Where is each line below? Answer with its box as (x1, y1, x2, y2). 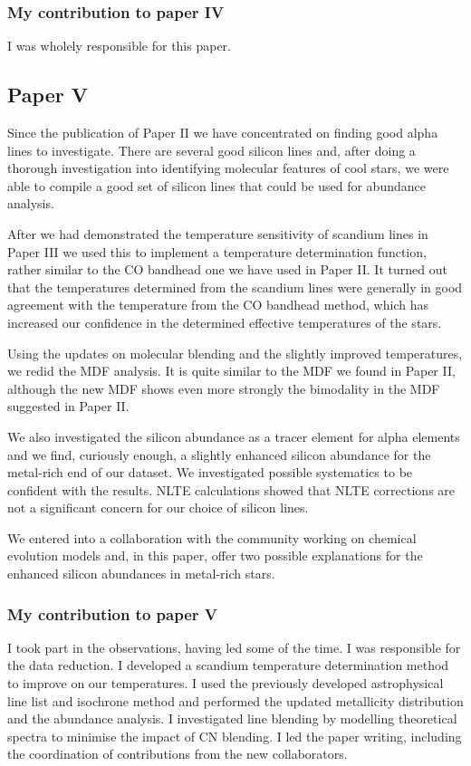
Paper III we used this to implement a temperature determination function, (7, 242, 427, 261)
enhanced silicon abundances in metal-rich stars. (7, 564, 275, 583)
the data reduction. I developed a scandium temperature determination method (7, 656, 449, 675)
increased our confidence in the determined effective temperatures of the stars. (7, 312, 442, 331)
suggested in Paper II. (7, 397, 130, 416)
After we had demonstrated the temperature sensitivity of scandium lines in (7, 224, 428, 243)
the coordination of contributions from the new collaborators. (7, 744, 348, 763)
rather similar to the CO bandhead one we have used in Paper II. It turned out (7, 260, 447, 279)
